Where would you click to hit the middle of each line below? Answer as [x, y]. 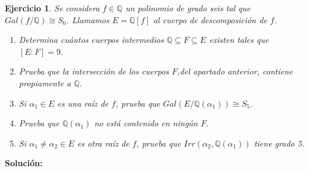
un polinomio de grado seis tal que [188, 8]
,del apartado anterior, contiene [235, 71]
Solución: [24, 163]
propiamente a [45, 83]
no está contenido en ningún [146, 123]
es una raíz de [83, 103]
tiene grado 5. [279, 143]
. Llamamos [88, 19]
